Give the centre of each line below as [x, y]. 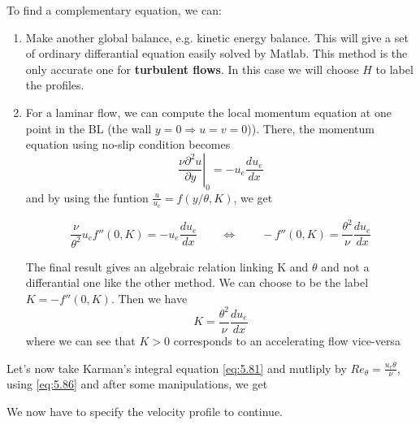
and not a [345, 266]
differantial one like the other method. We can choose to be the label [197, 282]
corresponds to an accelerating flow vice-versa [287, 341]
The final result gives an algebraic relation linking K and [167, 266]
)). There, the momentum [311, 128]
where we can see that [80, 341]
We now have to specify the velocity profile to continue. [145, 412]
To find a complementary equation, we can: [114, 10]
